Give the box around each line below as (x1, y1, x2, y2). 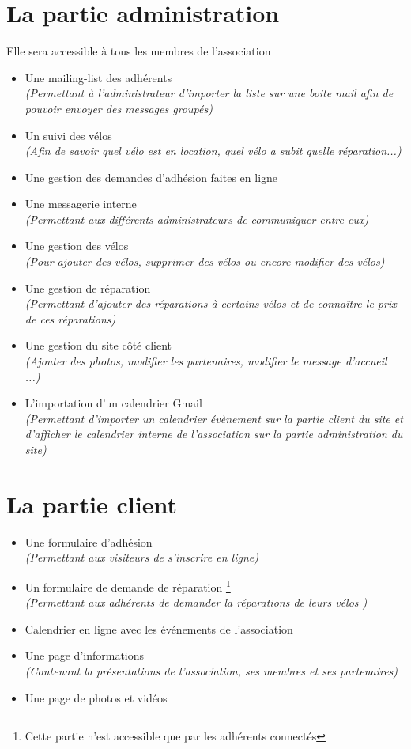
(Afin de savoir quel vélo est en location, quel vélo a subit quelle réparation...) (25, 142, 402, 159)
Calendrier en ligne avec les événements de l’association (25, 620, 293, 637)
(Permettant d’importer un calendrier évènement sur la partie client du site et (25, 410, 403, 426)
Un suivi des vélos (25, 127, 112, 143)
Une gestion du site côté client (25, 337, 172, 354)
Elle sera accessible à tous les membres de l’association (6, 43, 271, 59)
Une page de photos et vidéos (25, 689, 168, 705)
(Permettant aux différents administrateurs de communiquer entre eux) (25, 210, 369, 227)
